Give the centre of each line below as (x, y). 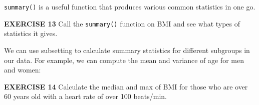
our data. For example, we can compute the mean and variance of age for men (124, 60)
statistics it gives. (31, 33)
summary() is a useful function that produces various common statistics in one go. (130, 6)
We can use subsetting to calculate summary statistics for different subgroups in (127, 50)
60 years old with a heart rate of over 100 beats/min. (86, 96)
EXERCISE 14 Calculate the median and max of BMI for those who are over (126, 86)
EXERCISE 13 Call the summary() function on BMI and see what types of (122, 23)
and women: (23, 70)
